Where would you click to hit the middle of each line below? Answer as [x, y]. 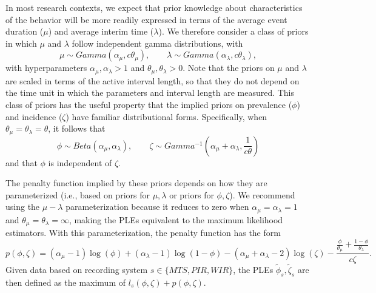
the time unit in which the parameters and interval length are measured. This [150, 93]
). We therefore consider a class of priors [233, 31]
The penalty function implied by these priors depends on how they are [136, 183]
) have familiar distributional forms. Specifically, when [166, 116]
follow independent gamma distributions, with [157, 43]
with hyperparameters [46, 68]
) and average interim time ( [101, 31]
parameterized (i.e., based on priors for [78, 194]
